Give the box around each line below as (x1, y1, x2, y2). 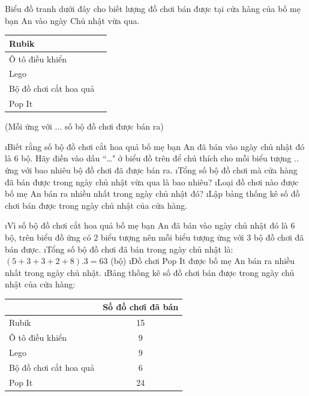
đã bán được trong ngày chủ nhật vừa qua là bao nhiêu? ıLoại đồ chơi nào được (5, 175, 299, 188)
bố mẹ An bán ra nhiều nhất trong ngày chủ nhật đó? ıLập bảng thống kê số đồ (5, 187, 300, 200)
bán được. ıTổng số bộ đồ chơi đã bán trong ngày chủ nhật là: (5, 242, 233, 255)
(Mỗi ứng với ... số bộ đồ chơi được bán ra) (5, 120, 164, 133)
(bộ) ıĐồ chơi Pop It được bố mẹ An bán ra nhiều (110, 254, 295, 267)
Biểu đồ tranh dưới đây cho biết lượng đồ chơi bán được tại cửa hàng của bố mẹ (5, 2, 301, 14)
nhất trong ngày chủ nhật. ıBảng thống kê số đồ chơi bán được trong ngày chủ (5, 266, 295, 278)
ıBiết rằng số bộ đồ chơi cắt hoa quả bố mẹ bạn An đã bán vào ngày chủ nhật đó (5, 140, 305, 152)
